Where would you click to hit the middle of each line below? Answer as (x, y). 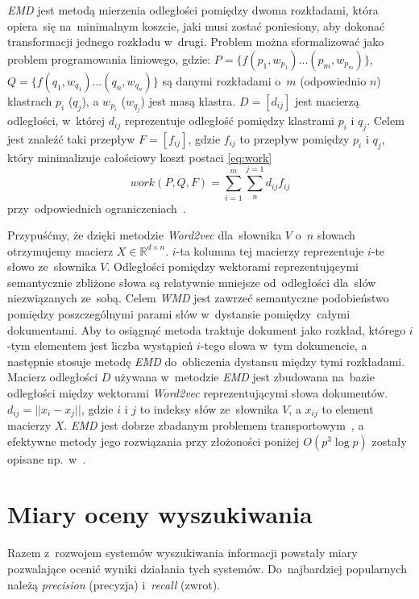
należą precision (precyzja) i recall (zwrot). (114, 584)
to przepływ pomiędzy (295, 138)
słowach (336, 235)
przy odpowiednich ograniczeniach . (97, 208)
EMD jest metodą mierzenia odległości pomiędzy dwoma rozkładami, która (193, 10)
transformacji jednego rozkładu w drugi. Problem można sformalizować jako (196, 42)
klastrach (30, 100)
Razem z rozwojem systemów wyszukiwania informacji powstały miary (183, 553)
